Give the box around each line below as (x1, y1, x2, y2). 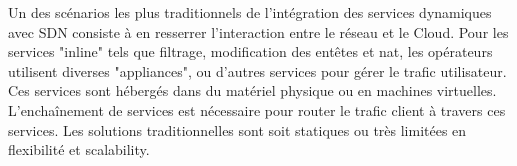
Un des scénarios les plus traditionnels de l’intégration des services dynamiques (8, 2, 492, 22)
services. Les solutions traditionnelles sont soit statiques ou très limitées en (8, 119, 467, 140)
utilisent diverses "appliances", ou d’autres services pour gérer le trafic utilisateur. (8, 60, 507, 81)
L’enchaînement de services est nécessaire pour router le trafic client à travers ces (8, 99, 506, 120)
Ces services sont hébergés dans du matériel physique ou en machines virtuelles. (8, 80, 497, 101)
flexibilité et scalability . (8, 139, 150, 160)
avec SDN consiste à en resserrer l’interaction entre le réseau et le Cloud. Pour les (8, 21, 509, 42)
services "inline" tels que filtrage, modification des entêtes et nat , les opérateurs (8, 41, 493, 62)
